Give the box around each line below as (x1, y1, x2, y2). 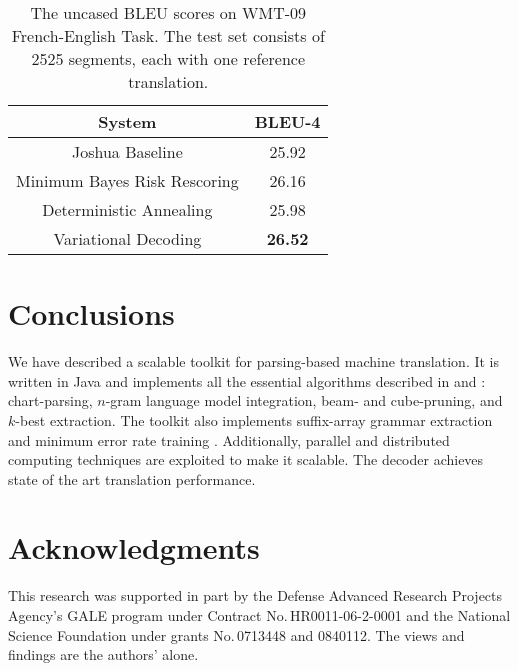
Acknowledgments (8, 527, 260, 568)
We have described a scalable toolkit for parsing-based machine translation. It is (8, 351, 500, 372)
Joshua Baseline (71, 140, 183, 163)
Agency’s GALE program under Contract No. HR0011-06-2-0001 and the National (8, 605, 511, 625)
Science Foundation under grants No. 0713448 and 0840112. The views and (8, 624, 465, 645)
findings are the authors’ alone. (8, 644, 199, 665)
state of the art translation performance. (8, 468, 256, 489)
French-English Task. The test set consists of (11, 24, 325, 47)
